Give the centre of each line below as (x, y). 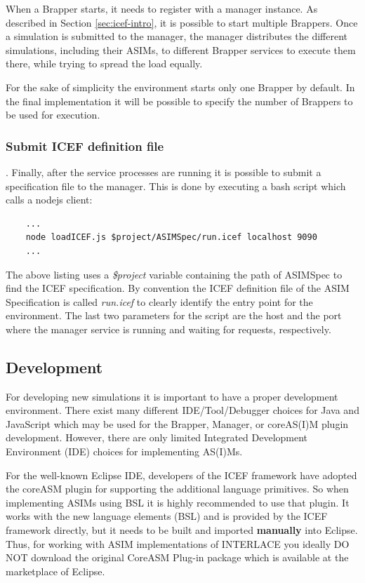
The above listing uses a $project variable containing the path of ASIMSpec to (174, 274)
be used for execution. (53, 115)
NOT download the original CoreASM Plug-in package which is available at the (177, 557)
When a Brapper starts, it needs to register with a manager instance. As (162, 8)
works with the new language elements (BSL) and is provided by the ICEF (167, 516)
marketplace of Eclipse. (55, 571)
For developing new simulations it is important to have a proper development (172, 396)
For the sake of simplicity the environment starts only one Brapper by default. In (180, 87)
